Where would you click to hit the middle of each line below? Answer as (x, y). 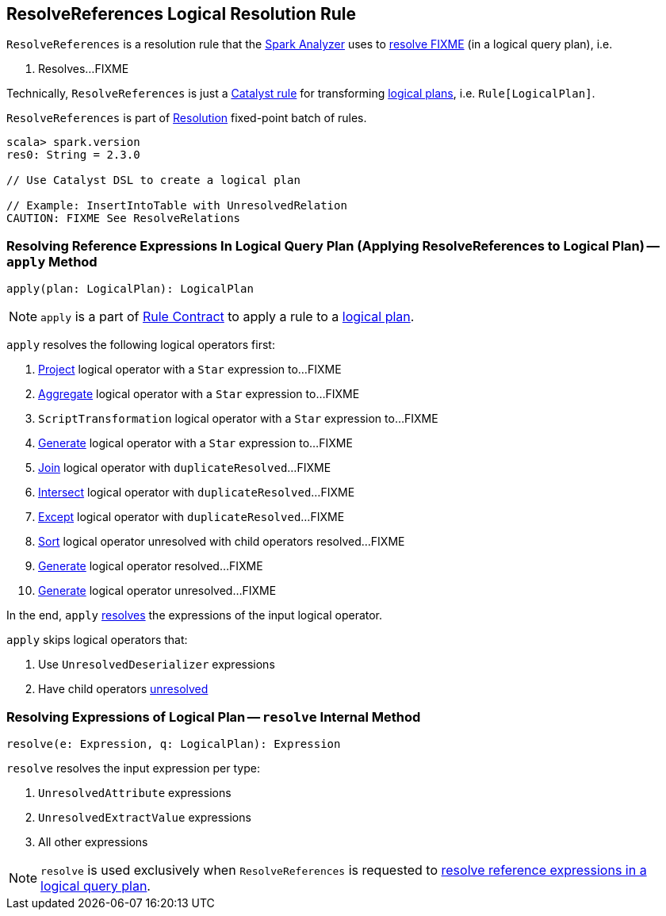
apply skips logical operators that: (97, 640)
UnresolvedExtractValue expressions (145, 817)
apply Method (52, 261)
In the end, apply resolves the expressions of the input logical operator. (195, 615)
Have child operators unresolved (123, 689)
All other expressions (93, 841)
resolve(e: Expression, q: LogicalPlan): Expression (174, 744)
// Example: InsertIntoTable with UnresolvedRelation (177, 206)
